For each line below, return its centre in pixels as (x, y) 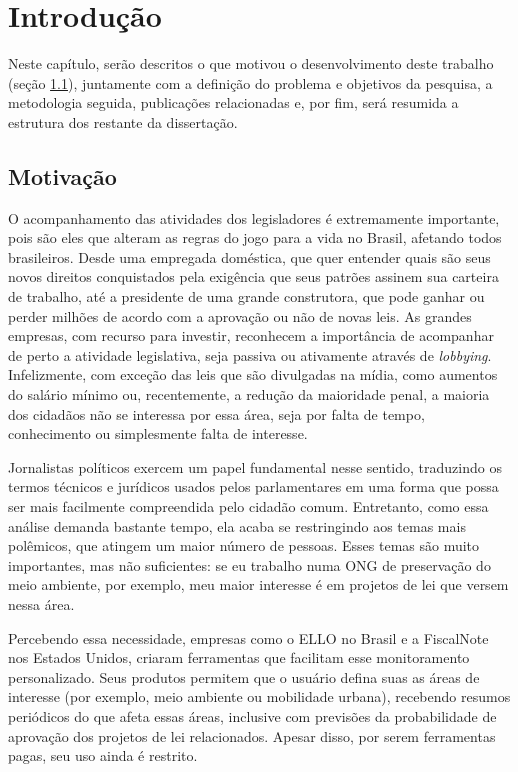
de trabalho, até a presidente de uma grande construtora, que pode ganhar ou (246, 296)
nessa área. (41, 603)
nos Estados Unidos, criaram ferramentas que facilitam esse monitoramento (239, 657)
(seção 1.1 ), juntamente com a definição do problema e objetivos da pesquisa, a (250, 82)
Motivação (62, 175)
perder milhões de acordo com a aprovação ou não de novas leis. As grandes (240, 315)
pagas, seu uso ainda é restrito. (103, 755)
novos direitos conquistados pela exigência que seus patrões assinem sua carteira (253, 276)
